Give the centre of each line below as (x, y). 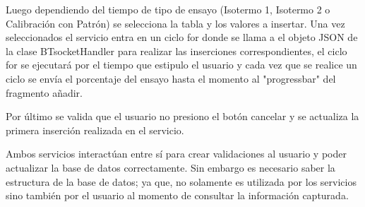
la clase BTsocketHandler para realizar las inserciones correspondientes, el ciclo (176, 51)
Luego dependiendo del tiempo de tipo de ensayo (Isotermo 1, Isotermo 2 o (168, 9)
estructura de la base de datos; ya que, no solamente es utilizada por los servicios (181, 181)
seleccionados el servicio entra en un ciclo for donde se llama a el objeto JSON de (182, 37)
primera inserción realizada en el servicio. (95, 130)
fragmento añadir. (44, 92)
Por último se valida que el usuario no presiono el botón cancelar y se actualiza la (182, 116)
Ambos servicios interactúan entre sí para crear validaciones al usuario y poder (176, 154)
